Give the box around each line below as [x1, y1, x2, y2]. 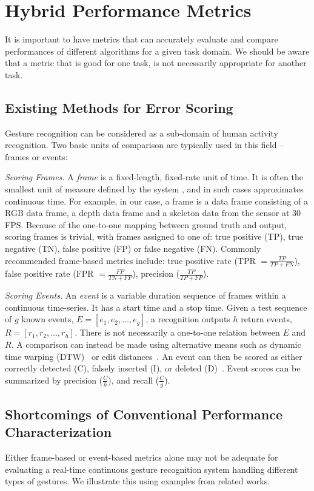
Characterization [5, 422, 112, 441]
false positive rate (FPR [5, 267, 94, 280]
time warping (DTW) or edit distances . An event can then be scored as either [5, 350, 302, 362]
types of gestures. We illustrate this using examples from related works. [5, 475, 270, 487]
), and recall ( [108, 373, 159, 386]
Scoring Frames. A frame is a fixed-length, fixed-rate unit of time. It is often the [5, 171, 303, 183]
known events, [21, 313, 74, 325]
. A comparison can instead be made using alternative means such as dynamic [11, 338, 301, 351]
